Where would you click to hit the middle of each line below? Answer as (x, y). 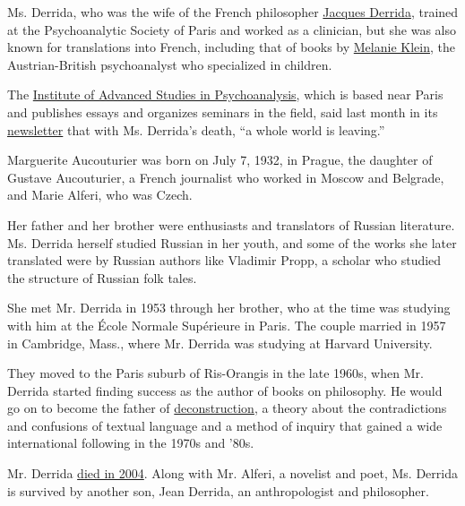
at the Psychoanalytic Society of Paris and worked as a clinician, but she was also (232, 29)
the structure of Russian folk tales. (102, 277)
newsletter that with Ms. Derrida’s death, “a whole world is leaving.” (196, 129)
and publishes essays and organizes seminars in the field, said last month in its (223, 111)
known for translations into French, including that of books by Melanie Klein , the (231, 47)
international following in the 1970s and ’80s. (131, 443)
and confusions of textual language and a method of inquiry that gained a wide (225, 425)
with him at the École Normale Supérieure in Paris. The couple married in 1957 (227, 325)
